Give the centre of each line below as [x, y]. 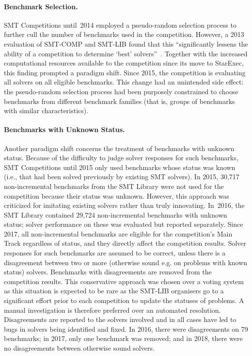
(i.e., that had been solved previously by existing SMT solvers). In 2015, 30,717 [122, 177]
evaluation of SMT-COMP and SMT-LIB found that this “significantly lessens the [126, 43]
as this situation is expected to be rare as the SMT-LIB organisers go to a [114, 291]
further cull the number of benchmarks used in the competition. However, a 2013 [124, 34]
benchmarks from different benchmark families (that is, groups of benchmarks [119, 101]
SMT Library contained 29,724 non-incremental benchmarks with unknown [116, 214]
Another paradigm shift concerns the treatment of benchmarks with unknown [119, 148]
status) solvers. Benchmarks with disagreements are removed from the [108, 272]
